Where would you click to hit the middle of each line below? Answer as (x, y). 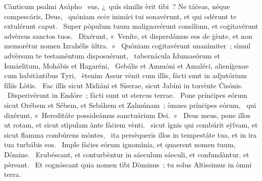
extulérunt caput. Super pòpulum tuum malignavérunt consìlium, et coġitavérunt (131, 26)
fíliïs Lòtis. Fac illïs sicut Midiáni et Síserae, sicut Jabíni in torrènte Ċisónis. (124, 85)
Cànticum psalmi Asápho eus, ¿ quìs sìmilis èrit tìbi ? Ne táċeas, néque (117, 6)
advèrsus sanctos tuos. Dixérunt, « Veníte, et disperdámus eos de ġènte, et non (128, 36)
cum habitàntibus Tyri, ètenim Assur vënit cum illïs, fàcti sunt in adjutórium (125, 75)
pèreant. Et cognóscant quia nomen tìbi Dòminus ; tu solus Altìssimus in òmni (128, 164)
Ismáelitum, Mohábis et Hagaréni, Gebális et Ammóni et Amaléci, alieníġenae (126, 65)
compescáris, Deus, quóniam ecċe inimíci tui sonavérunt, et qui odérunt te (120, 16)
